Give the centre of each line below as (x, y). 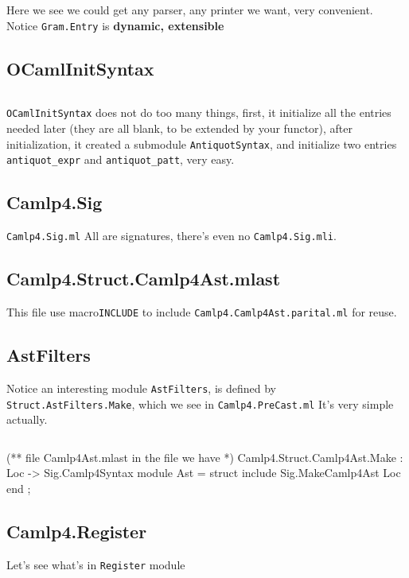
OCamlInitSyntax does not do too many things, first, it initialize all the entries (199, 112)
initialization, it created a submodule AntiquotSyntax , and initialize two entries (202, 144)
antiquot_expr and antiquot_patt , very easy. (121, 159)
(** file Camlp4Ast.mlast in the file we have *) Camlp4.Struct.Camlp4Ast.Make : (205, 457)
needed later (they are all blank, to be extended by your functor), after (180, 128)
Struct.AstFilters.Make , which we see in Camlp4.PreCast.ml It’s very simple (200, 403)
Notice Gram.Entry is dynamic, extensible (115, 25)
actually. (27, 419)
